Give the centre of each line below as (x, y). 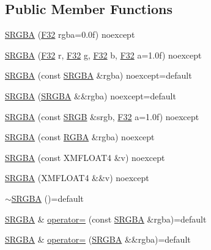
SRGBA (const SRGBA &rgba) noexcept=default (98, 75)
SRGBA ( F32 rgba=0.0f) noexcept (70, 34)
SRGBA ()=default (47, 198)
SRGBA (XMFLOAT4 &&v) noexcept (77, 178)
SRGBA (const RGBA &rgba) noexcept (80, 137)
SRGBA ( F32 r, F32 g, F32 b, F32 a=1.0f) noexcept (103, 55)
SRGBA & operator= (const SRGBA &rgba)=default (106, 219)
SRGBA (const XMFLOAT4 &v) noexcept (85, 157)
